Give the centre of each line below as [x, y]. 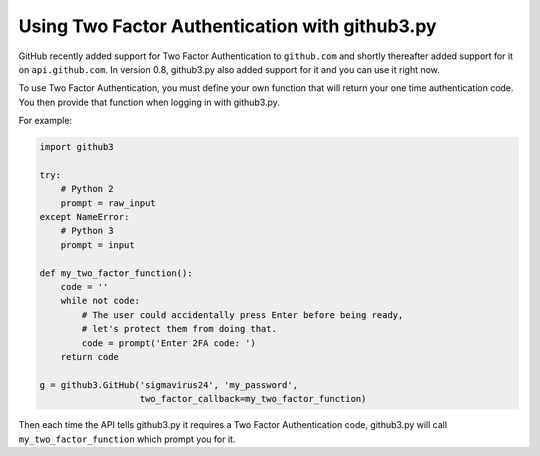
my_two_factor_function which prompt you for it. [127, 439]
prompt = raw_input [108, 203]
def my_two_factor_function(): [116, 273]
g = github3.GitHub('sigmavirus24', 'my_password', [169, 384]
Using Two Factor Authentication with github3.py [227, 26]
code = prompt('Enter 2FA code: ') [169, 343]
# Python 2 [87, 189]
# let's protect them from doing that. [179, 329]
